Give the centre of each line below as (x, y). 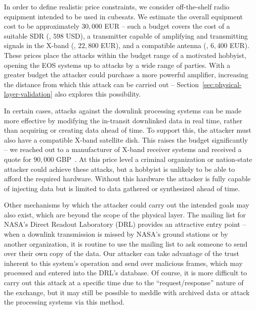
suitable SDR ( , (27, 35)
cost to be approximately (42, 26)
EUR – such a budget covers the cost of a (167, 26)
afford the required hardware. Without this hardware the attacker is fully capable (128, 179)
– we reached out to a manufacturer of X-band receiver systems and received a (123, 149)
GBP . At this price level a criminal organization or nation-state (154, 159)
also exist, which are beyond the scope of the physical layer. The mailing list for (125, 214)
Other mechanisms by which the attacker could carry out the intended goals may (127, 205)
